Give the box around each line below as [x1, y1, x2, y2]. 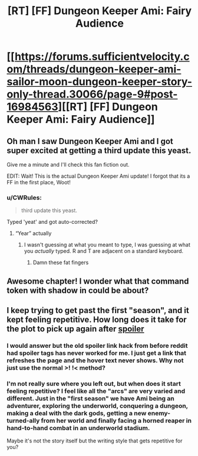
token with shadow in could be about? [6, 285, 149, 295]
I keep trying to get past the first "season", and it [6, 305, 189, 315]
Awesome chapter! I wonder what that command [6, 276, 189, 286]
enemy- [147, 409, 170, 417]
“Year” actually [15, 230, 52, 237]
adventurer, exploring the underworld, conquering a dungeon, [6, 402, 188, 410]
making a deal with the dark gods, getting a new [6, 409, 147, 417]
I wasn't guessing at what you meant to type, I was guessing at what [24, 241, 190, 249]
